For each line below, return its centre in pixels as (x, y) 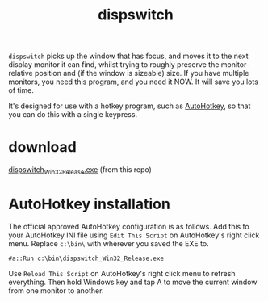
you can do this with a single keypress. (73, 115)
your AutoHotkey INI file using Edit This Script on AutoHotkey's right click (134, 235)
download (42, 147)
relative (21, 73)
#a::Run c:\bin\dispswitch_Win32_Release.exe (86, 258)
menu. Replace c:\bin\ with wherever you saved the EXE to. (109, 243)
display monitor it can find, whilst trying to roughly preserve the (114, 65)
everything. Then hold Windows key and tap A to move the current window (133, 282)
